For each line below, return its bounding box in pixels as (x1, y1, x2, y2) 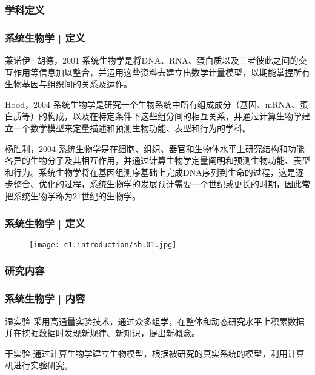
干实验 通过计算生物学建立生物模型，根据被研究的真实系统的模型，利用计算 (5, 347, 305, 359)
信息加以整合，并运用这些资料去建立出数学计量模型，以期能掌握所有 (38, 65, 310, 78)
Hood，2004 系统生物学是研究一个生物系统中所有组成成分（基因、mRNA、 (5, 98, 300, 110)
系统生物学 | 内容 (5, 291, 85, 306)
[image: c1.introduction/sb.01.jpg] (29, 240, 177, 249)
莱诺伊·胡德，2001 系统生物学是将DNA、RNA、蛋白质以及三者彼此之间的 (5, 54, 299, 67)
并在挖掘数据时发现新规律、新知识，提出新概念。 (5, 327, 200, 339)
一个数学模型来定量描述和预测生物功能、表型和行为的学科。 (13, 122, 251, 134)
